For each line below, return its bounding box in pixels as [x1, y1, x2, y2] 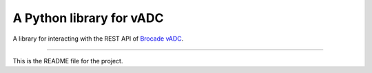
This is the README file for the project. [12, 56, 123, 65]
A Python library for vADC [12, 10, 164, 25]
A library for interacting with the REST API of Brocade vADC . [12, 34, 184, 43]
